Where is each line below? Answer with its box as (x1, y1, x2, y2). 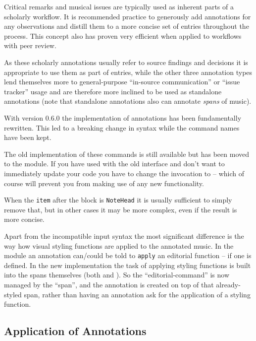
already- (216, 279, 241, 289)
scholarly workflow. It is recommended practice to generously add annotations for (4, 11, 251, 21)
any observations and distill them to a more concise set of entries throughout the (4, 21, 249, 31)
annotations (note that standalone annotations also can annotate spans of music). (4, 96, 252, 106)
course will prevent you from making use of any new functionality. (4, 178, 204, 188)
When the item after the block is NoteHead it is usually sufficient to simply (4, 195, 232, 205)
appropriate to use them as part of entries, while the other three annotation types (4, 67, 253, 77)
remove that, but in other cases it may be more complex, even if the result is (4, 204, 237, 214)
